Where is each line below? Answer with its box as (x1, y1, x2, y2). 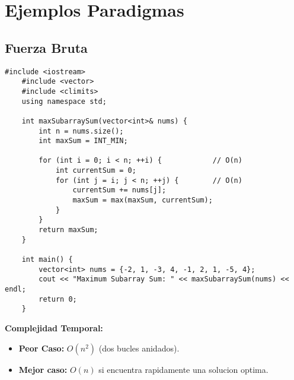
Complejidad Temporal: (5, 321, 103, 334)
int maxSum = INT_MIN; (39, 137, 128, 145)
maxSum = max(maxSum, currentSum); (72, 196, 213, 205)
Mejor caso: (18, 363, 68, 375)
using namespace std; (21, 97, 107, 106)
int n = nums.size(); (39, 126, 124, 135)
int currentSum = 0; (55, 166, 136, 175)
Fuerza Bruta (5, 38, 88, 56)
